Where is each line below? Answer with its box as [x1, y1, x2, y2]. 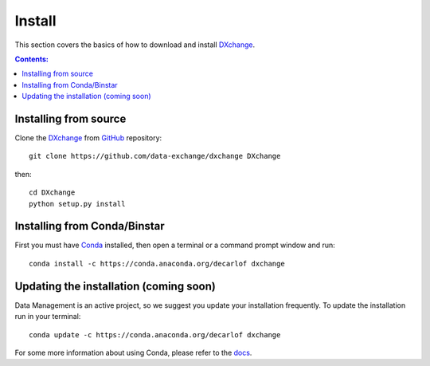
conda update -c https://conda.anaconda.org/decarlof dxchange [29, 330, 281, 339]
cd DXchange [29, 188, 76, 197]
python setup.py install [29, 199, 126, 208]
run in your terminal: [14, 312, 81, 321]
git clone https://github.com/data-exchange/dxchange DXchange [29, 152, 281, 161]
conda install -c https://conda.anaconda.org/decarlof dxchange [29, 259, 286, 268]
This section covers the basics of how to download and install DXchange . [14, 40, 256, 49]
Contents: [14, 54, 49, 64]
